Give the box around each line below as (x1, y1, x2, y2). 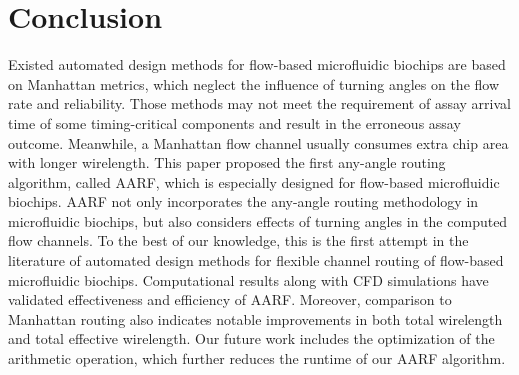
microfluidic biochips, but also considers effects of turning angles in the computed (8, 210, 508, 231)
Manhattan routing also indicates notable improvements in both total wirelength (8, 308, 503, 329)
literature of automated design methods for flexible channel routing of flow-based (8, 250, 504, 271)
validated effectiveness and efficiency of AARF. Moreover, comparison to (8, 289, 452, 310)
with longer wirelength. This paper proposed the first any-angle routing (8, 152, 446, 173)
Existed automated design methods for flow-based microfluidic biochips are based (8, 54, 506, 75)
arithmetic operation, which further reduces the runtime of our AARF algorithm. (8, 348, 506, 369)
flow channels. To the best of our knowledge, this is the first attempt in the (8, 230, 469, 251)
